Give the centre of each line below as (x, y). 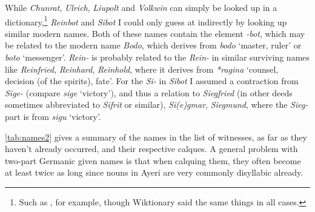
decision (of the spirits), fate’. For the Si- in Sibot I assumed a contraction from (152, 81)
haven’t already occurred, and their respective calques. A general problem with (151, 149)
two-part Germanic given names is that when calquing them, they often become (153, 160)
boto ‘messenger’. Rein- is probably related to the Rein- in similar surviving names (157, 57)
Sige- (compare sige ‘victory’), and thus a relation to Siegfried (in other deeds (149, 92)
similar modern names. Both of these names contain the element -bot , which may (155, 33)
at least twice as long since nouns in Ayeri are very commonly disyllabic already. (154, 172)
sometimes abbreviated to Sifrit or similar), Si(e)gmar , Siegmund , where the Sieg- (157, 104)
